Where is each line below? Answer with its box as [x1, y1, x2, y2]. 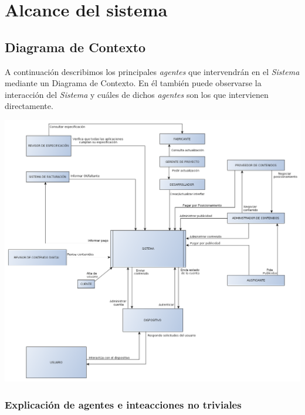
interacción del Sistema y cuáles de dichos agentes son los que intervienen [5, 88, 269, 100]
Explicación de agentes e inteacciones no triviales [5, 397, 242, 411]
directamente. [5, 100, 53, 112]
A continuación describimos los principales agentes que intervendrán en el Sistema [5, 65, 300, 77]
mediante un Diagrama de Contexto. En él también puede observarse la [5, 77, 262, 89]
